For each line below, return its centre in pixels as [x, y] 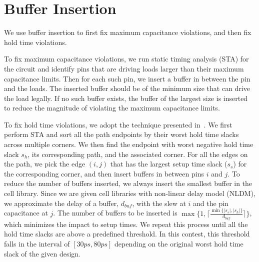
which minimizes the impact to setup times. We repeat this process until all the [126, 224]
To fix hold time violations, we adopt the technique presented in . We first [118, 124]
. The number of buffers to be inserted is [115, 213]
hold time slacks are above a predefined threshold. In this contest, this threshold [127, 234]
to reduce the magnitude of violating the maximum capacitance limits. [112, 108]
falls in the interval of [37, 244]
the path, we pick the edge [45, 164]
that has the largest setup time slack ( [169, 164]
